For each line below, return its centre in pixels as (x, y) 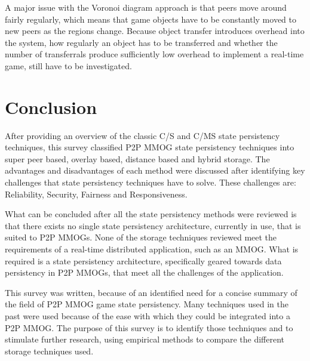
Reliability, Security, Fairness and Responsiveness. (96, 194)
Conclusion (51, 107)
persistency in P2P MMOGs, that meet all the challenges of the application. (144, 272)
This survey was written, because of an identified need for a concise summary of (151, 292)
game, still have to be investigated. (68, 65)
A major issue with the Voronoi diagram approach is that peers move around (146, 7)
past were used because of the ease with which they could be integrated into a (148, 316)
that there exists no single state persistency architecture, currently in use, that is (153, 225)
